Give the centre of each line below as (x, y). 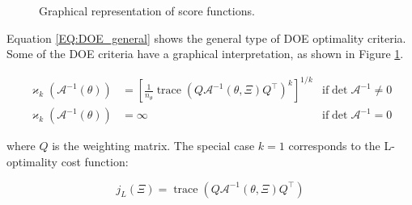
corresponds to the (334, 146)
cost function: (95, 161)
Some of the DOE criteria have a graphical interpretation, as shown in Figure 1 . (205, 54)
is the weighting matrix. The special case (153, 146)
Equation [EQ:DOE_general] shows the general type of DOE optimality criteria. (206, 38)
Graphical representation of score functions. (147, 10)
